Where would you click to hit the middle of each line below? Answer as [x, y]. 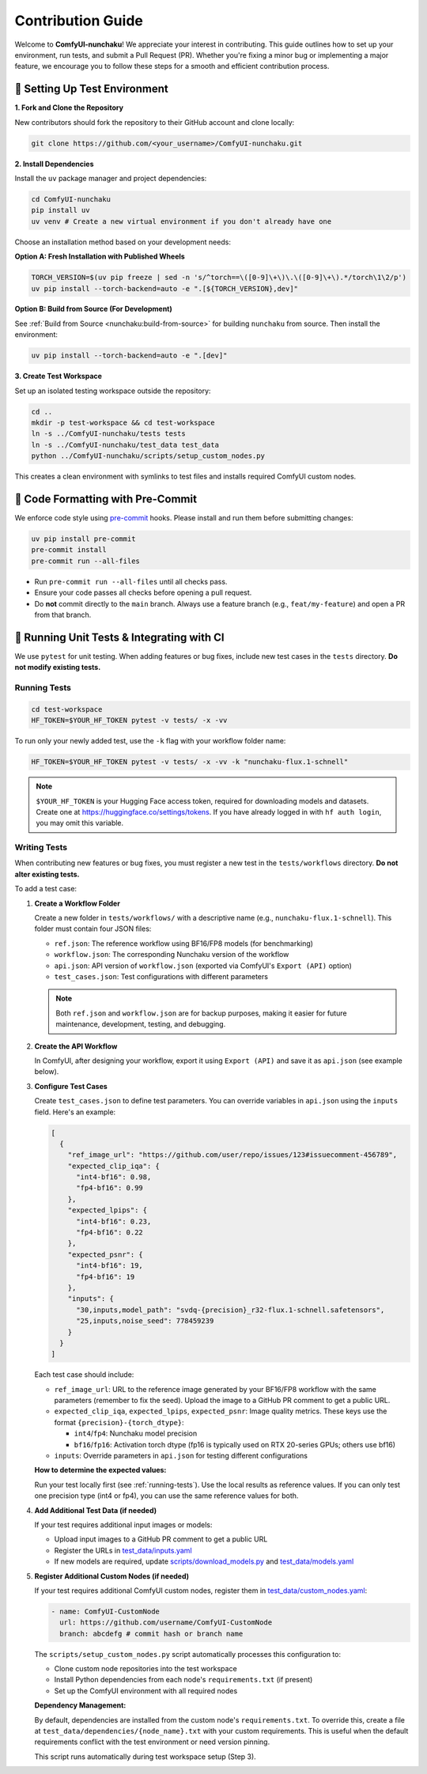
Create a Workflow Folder [77, 903]
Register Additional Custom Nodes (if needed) [112, 1576]
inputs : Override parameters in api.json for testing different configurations [181, 1456]
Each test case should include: [84, 1375]
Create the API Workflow [76, 1046]
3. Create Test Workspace [59, 376]
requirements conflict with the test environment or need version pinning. [152, 1742]
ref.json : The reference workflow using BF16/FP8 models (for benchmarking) [184, 943]
